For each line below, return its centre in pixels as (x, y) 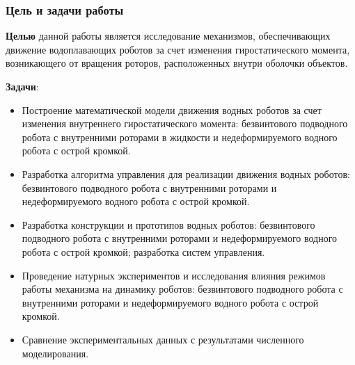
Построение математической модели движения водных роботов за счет (172, 109)
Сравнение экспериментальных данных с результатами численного (163, 339)
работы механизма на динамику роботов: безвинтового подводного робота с (182, 289)
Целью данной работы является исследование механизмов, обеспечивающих (168, 36)
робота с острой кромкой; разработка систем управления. (143, 251)
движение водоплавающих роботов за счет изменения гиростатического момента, (178, 49)
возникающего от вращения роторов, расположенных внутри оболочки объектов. (177, 63)
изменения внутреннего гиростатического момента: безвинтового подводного (185, 123)
